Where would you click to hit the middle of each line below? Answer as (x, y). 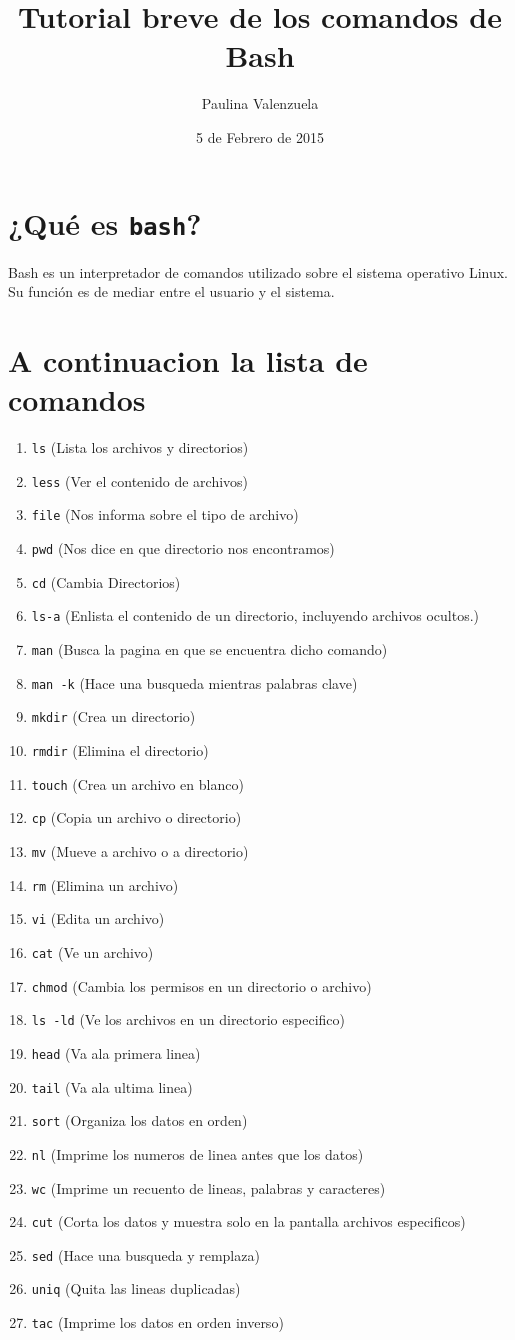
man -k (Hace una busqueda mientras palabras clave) (194, 682)
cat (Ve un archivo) (92, 951)
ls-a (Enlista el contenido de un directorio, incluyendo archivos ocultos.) (255, 615)
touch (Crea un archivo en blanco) (137, 783)
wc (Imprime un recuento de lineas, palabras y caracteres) (208, 1187)
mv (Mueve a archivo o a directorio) (140, 850)
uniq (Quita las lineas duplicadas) (136, 1288)
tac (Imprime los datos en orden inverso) (157, 1322)
